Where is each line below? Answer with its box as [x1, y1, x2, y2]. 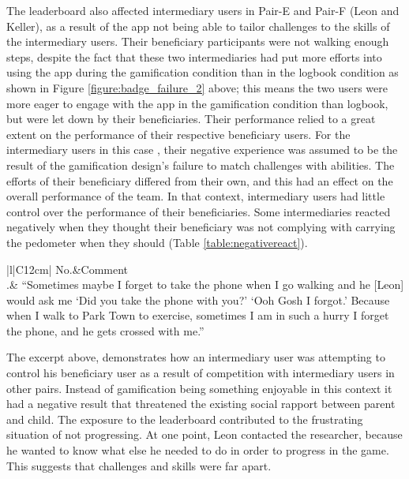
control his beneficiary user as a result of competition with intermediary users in [6, 365, 395, 381]
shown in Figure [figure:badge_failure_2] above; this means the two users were [6, 79, 388, 95]
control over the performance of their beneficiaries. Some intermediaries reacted [6, 203, 391, 219]
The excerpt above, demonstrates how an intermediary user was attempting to [6, 349, 385, 365]
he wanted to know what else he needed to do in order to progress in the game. [6, 442, 389, 458]
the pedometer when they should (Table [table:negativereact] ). [6, 234, 308, 250]
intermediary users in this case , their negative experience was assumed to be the [6, 141, 398, 158]
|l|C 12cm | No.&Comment [6, 260, 129, 277]
